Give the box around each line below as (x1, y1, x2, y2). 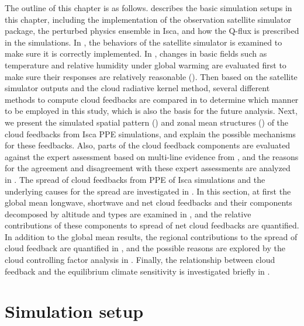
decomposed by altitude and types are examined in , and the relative (5, 207, 251, 220)
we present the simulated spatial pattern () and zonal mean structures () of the (5, 116, 289, 128)
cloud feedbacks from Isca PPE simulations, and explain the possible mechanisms (5, 127, 296, 140)
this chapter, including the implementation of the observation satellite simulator (5, 13, 292, 25)
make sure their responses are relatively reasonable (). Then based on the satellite (5, 70, 298, 82)
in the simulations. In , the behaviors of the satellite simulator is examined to (5, 36, 282, 48)
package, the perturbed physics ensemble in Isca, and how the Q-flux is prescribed (5, 25, 299, 37)
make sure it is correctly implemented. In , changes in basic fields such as (5, 47, 267, 60)
